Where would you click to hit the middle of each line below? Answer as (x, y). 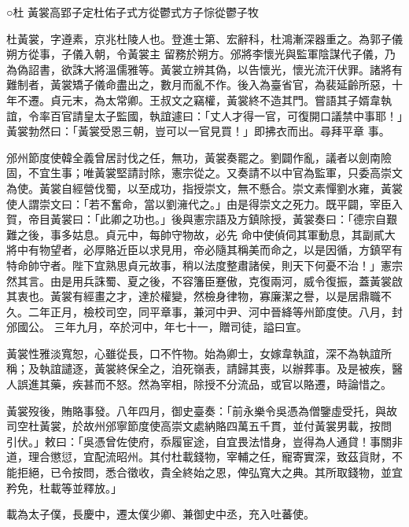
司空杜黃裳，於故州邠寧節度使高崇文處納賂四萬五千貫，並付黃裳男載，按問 (199, 426)
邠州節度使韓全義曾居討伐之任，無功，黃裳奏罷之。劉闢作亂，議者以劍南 (193, 157)
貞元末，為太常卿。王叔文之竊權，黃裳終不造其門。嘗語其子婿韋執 (221, 100)
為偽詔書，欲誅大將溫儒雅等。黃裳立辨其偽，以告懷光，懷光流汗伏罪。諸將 (199, 69)
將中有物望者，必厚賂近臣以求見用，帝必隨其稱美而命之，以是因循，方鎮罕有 (204, 250)
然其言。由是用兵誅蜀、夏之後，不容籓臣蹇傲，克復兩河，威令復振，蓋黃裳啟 (204, 280)
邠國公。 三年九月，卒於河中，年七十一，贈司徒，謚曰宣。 (157, 327)
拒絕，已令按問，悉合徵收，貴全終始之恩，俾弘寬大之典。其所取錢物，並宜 (210, 472)
